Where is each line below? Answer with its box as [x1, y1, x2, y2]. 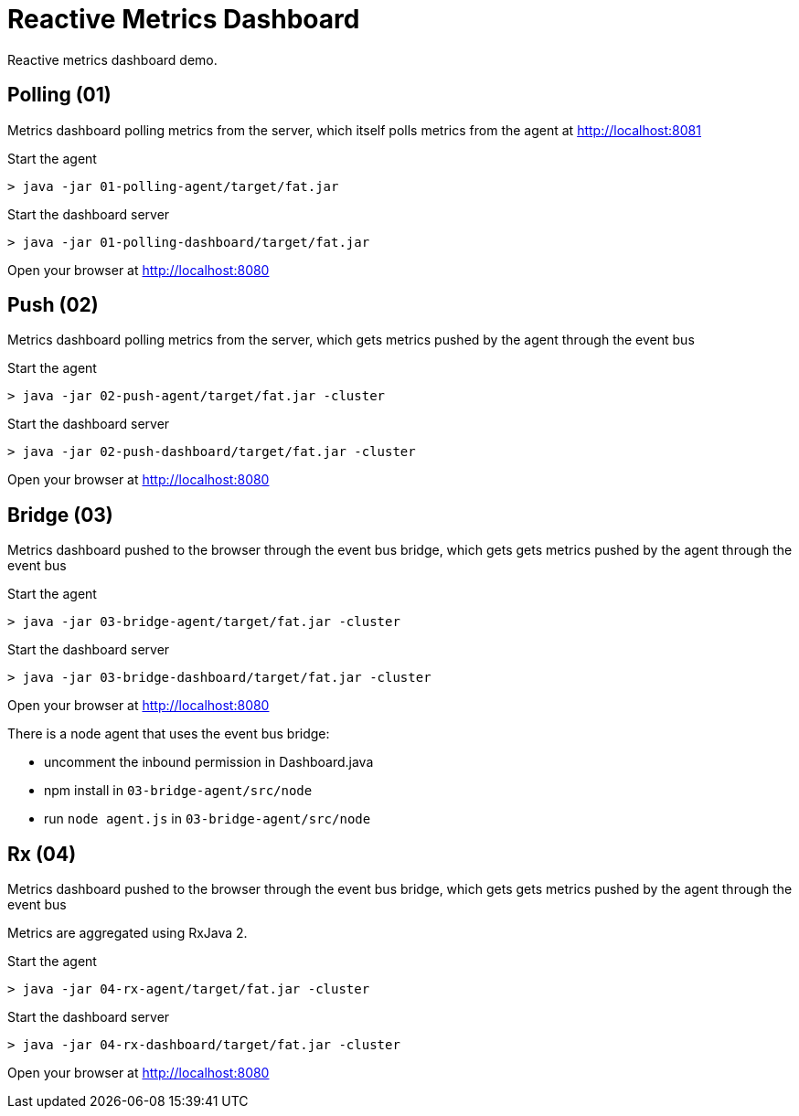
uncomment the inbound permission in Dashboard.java [44, 754, 374, 771]
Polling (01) [7, 83, 112, 107]
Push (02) [7, 293, 99, 317]
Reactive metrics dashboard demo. [7, 51, 218, 68]
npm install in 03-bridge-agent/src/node [44, 782, 313, 799]
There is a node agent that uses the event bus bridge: [7, 726, 330, 742]
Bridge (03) [7, 503, 113, 526]
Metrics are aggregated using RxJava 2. [7, 925, 248, 941]
